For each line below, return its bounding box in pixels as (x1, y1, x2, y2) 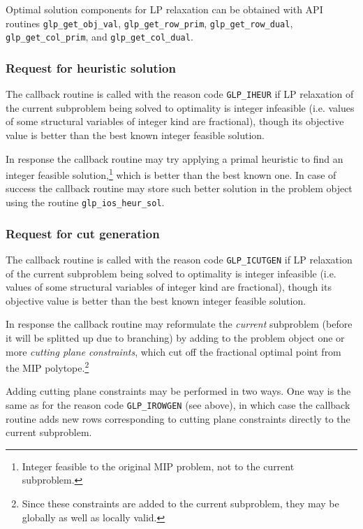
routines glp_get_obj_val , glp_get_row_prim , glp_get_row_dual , (6, 15, 293, 30)
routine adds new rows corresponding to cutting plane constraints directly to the (6, 411, 350, 426)
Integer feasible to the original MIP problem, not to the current (22, 458, 295, 473)
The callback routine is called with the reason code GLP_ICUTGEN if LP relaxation (6, 252, 353, 266)
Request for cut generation (6, 224, 160, 242)
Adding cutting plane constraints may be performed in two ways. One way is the (6, 384, 351, 398)
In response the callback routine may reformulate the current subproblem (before (6, 317, 353, 331)
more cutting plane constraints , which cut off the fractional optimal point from (6, 344, 341, 358)
